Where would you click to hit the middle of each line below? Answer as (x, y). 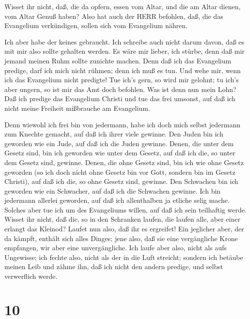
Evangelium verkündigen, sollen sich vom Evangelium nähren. (96, 25)
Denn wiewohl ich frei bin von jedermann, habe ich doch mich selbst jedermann (122, 124)
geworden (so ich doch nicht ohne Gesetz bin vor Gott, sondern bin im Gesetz (120, 172)
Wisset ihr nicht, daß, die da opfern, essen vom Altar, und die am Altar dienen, (123, 6)
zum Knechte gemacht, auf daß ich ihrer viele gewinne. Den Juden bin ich (114, 134)
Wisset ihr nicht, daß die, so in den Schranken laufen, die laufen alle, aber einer (122, 219)
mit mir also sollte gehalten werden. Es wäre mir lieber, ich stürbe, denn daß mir (125, 51)
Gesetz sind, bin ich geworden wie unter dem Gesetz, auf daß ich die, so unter (120, 153)
